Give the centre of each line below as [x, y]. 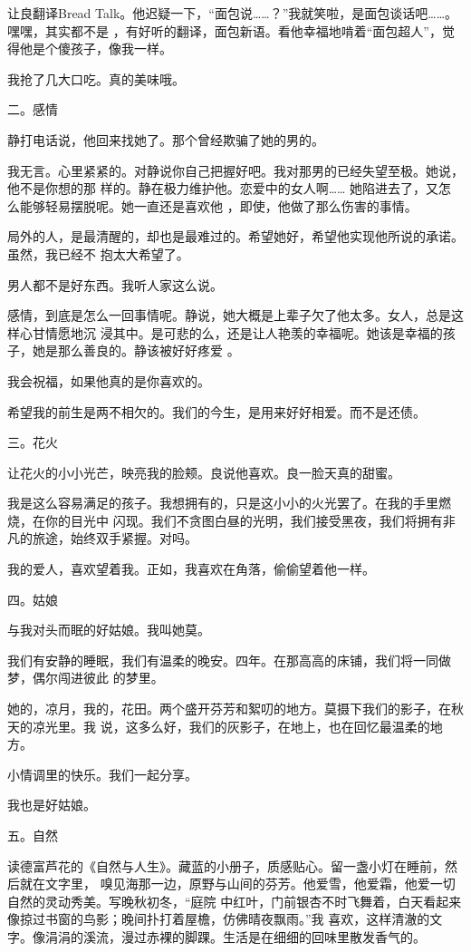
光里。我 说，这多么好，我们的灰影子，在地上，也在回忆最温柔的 [237, 726]
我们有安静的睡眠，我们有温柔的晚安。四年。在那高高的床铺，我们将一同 [223, 660]
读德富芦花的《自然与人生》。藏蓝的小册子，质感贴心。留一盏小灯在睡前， [226, 865]
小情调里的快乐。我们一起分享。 [102, 774]
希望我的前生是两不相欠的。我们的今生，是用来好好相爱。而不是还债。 [216, 411]
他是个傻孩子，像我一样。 [96, 49]
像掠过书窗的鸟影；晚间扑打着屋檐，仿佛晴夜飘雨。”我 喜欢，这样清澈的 [219, 919]
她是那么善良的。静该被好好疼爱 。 [136, 350]
